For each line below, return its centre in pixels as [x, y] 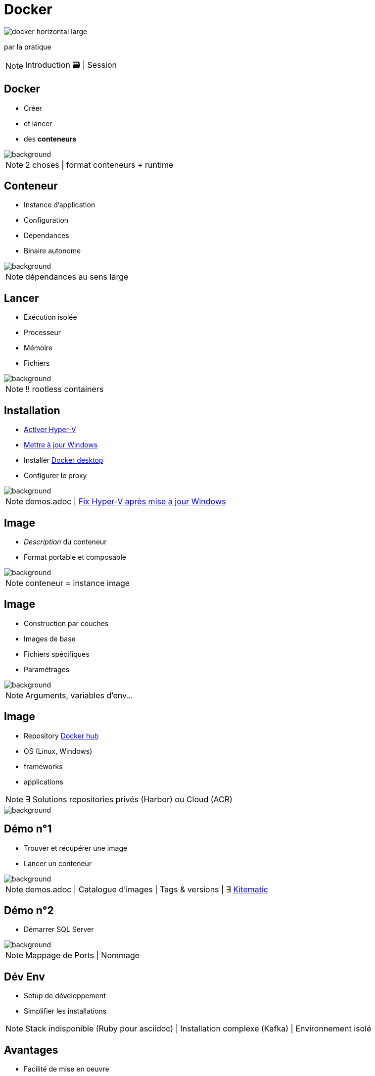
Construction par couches [66, 623]
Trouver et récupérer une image [76, 848]
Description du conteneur [65, 541]
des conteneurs [50, 139]
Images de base [50, 638]
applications [44, 782]
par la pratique [28, 47]
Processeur [43, 333]
